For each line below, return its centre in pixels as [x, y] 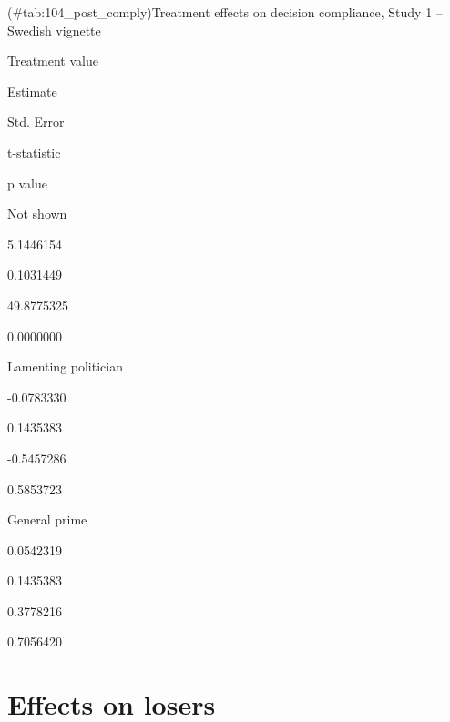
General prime [47, 519]
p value [27, 183]
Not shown [37, 214]
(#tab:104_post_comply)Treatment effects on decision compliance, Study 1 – [225, 12]
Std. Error [36, 122]
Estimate [32, 91]
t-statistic [34, 152]
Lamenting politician [65, 366]
